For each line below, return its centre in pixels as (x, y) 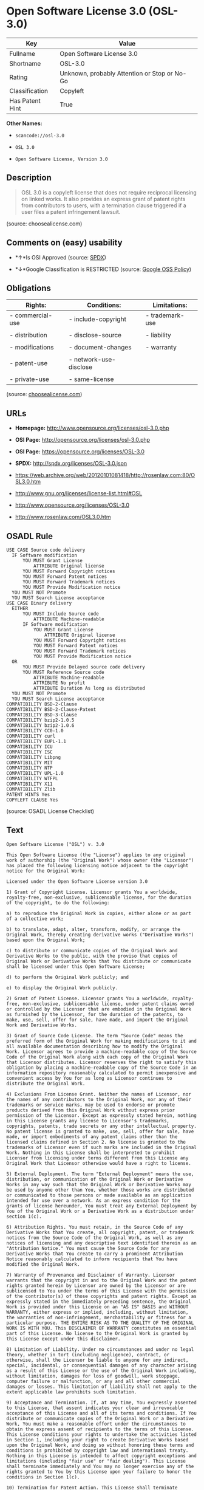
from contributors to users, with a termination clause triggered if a (104, 205)
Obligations (29, 288)
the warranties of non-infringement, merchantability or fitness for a (99, 1317)
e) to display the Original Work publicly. (62, 988)
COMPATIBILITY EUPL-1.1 (36, 741)
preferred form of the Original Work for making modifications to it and (102, 1041)
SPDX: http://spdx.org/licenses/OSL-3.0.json (71, 464)
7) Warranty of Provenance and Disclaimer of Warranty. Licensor (90, 1275)
